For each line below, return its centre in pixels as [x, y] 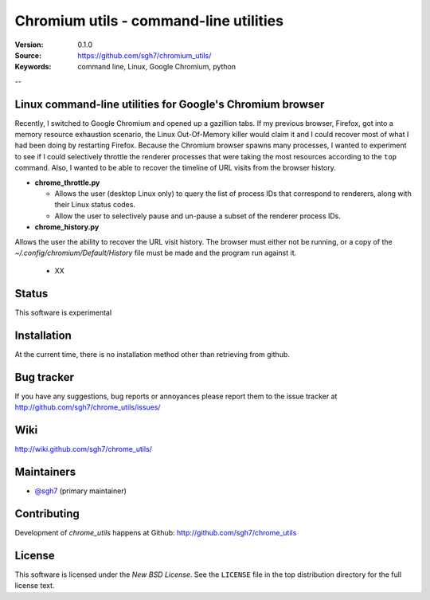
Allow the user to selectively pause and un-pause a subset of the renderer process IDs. [198, 216]
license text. [35, 586]
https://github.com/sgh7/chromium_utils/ [145, 55]
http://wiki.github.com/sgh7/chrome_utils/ [84, 449]
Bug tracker [45, 377]
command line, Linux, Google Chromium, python [157, 67]
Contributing [47, 514]
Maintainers [45, 472]
